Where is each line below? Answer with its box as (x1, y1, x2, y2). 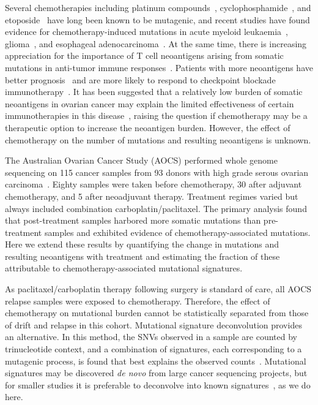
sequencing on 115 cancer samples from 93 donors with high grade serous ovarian (5, 165, 309, 178)
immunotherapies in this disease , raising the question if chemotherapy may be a (5, 109, 308, 122)
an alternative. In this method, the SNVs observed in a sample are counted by (5, 330, 297, 343)
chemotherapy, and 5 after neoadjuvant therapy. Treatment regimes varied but (5, 189, 298, 202)
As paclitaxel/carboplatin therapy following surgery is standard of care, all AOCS (5, 282, 312, 295)
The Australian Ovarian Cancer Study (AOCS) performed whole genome (5, 154, 278, 167)
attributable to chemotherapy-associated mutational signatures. (5, 262, 243, 274)
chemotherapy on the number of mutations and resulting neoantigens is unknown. (5, 133, 311, 146)
